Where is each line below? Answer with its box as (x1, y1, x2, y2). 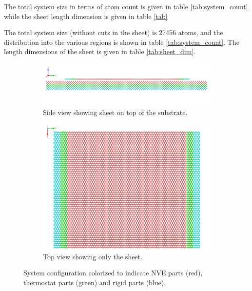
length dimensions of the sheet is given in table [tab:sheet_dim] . (4, 46, 196, 57)
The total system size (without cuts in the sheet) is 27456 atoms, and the (4, 27, 223, 38)
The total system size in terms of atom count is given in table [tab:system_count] (4, 1, 248, 11)
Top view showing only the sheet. (43, 251, 142, 261)
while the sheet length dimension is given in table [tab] (4, 11, 168, 21)
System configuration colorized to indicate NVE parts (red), (23, 268, 203, 278)
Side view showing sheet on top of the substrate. (43, 107, 188, 117)
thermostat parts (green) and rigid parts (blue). (23, 277, 166, 287)
